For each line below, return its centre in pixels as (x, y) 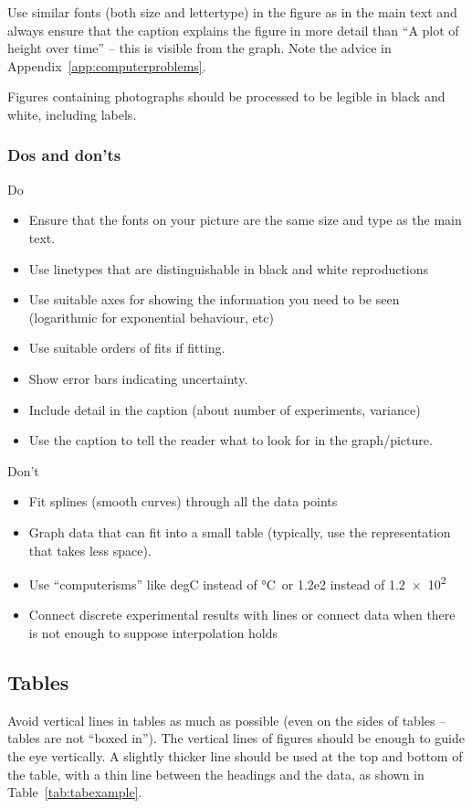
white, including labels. (72, 114)
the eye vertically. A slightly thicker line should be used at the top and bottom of (235, 755)
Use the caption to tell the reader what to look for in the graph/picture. (231, 440)
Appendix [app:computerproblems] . (107, 65)
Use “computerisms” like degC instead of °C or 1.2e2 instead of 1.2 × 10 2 (237, 583)
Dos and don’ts (64, 155)
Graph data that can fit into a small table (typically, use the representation (240, 532)
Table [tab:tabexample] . (75, 792)
